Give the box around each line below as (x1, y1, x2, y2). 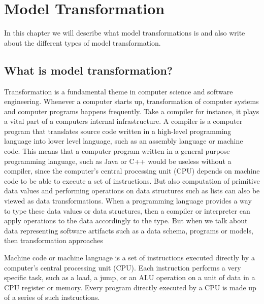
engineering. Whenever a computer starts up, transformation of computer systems (4, 96, 259, 107)
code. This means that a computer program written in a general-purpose (4, 146, 230, 156)
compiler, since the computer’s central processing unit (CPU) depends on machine (4, 165, 260, 176)
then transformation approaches (4, 235, 103, 246)
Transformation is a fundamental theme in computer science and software (4, 86, 233, 96)
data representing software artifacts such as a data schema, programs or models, (4, 225, 253, 235)
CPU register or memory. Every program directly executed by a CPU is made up (4, 282, 256, 292)
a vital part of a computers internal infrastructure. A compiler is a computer (4, 116, 243, 126)
